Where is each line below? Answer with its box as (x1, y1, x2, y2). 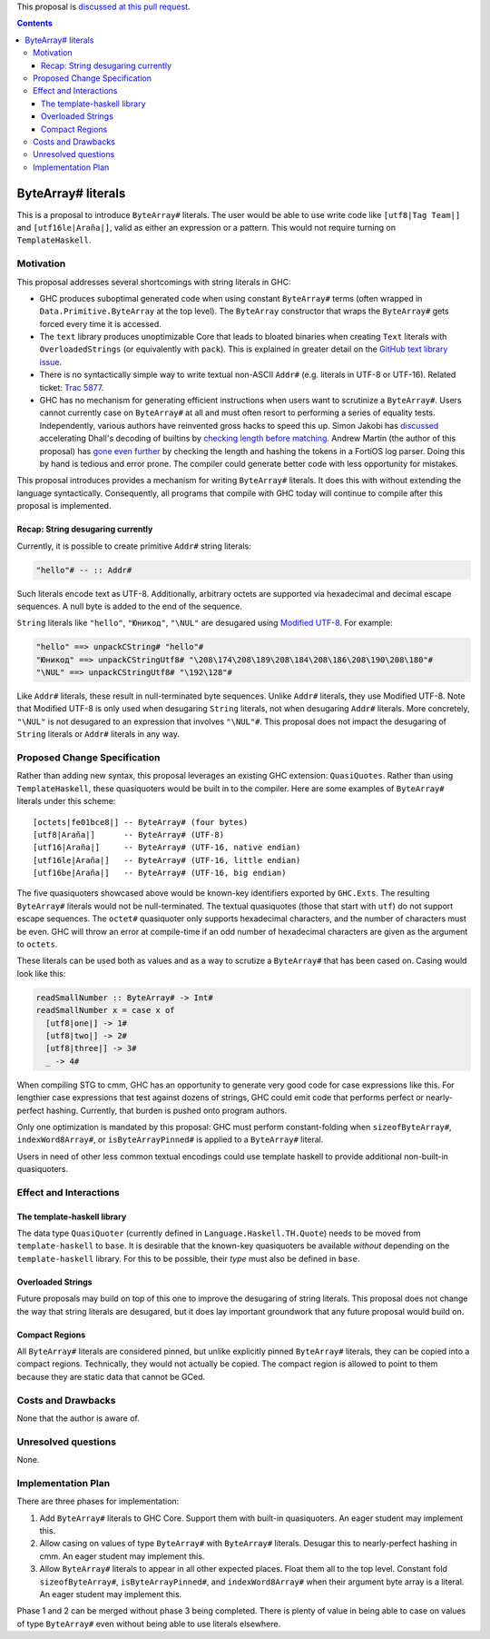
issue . (39, 356, 63, 367)
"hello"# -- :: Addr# (35, 564, 132, 575)
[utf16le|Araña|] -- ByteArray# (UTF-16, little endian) (33, 855, 301, 865)
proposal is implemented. (16, 501, 112, 512)
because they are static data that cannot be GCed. (16, 1371, 206, 1382)
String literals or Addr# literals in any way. (16, 729, 181, 740)
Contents (16, 18, 54, 29)
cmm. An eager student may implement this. (39, 1550, 205, 1562)
